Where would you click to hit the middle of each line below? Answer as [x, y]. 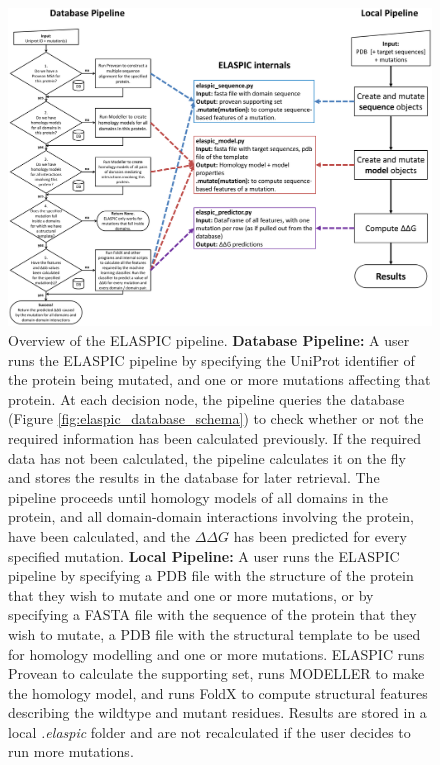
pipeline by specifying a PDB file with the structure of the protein [211, 575]
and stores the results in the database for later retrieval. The [194, 477]
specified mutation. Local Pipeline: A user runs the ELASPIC [204, 555]
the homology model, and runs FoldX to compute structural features [218, 692]
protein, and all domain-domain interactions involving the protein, [211, 516]
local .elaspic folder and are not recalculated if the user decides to [209, 731]
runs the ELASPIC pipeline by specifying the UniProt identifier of [211, 359]
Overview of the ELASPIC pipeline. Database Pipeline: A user [209, 340]
